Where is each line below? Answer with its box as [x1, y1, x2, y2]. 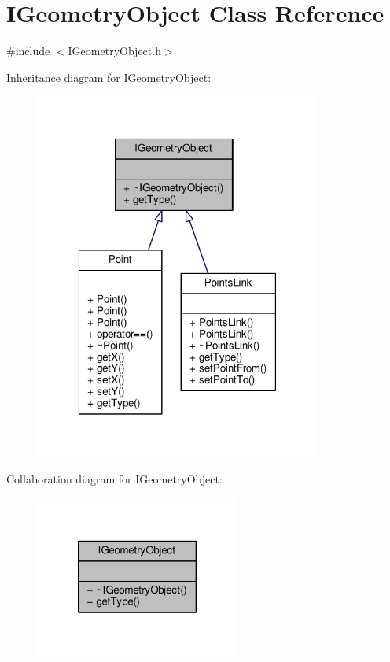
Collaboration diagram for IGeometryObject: [6, 471, 223, 487]
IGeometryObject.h [68, 43, 161, 59]
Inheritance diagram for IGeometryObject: [6, 68, 212, 85]
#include [6, 43, 50, 59]
